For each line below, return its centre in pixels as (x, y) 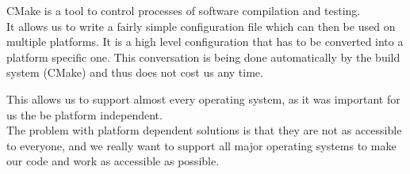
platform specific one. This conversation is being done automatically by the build (203, 57)
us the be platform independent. (84, 114)
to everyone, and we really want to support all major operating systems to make (201, 145)
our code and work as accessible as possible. (113, 161)
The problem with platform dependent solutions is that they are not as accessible (204, 130)
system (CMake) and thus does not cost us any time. (135, 72)
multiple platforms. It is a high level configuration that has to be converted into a (205, 42)
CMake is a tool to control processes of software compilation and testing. (184, 10)
